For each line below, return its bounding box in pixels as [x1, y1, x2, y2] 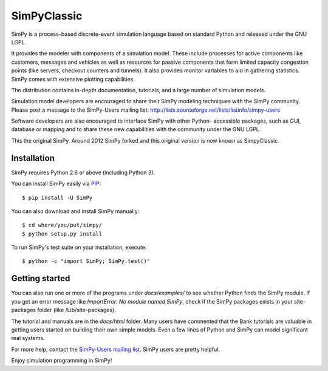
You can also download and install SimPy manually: [11, 207, 140, 215]
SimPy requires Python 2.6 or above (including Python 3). [11, 169, 155, 176]
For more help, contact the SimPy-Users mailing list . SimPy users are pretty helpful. [11, 345, 220, 353]
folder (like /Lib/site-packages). [37, 307, 117, 314]
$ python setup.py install [22, 230, 103, 237]
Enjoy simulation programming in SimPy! [11, 357, 112, 364]
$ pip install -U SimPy [22, 194, 93, 201]
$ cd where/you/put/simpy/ [22, 222, 103, 229]
